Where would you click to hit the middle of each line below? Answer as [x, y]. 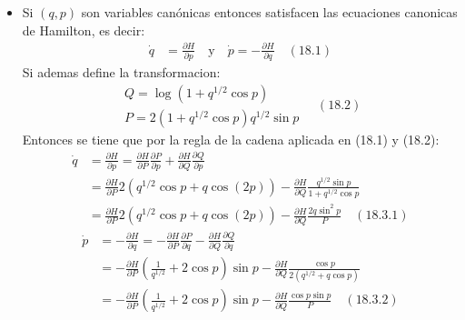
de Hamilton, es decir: [84, 30]
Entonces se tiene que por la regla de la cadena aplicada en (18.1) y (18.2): [231, 139]
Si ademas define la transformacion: [121, 72]
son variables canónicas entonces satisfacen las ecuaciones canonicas [269, 12]
